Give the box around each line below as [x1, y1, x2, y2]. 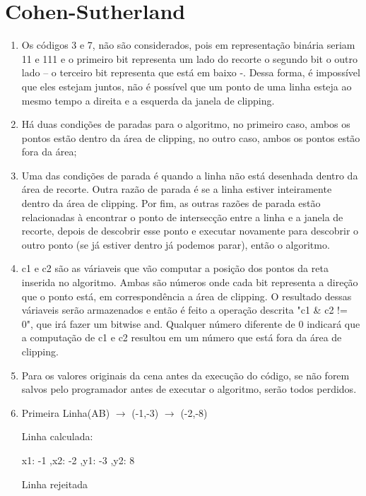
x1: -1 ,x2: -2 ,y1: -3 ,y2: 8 [21, 452, 135, 467]
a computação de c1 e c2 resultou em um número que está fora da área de [21, 330, 342, 345]
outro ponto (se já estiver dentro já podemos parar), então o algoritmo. [21, 237, 330, 252]
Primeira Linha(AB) [21, 405, 110, 420]
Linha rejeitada [21, 476, 88, 491]
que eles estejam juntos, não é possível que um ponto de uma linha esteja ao [21, 78, 352, 93]
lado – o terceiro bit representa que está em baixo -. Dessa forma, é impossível [21, 65, 360, 80]
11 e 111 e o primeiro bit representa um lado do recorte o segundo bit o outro [21, 51, 358, 66]
